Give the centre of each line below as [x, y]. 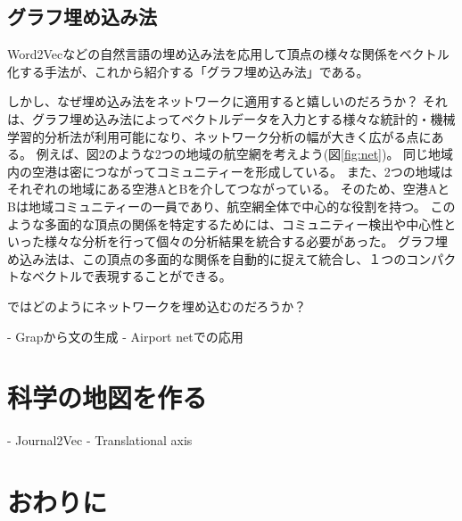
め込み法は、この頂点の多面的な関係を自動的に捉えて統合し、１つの [207, 258]
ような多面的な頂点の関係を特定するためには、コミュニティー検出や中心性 [226, 223]
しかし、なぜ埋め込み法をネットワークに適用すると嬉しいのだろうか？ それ [227, 101]
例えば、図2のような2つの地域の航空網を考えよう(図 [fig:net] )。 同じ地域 [245, 154]
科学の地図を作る [107, 397]
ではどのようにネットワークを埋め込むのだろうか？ [157, 306]
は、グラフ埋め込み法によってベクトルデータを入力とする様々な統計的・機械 [231, 118]
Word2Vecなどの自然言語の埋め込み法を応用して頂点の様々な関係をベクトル [228, 54]
